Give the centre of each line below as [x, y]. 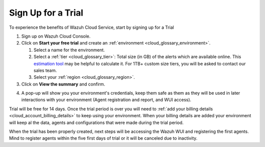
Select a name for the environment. [69, 50]
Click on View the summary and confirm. [63, 84]
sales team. [45, 70]
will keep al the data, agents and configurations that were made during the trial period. [96, 123]
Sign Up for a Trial [46, 13]
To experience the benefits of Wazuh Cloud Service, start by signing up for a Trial [92, 27]
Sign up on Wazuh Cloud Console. [56, 36]
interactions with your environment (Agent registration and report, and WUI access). [106, 100]
